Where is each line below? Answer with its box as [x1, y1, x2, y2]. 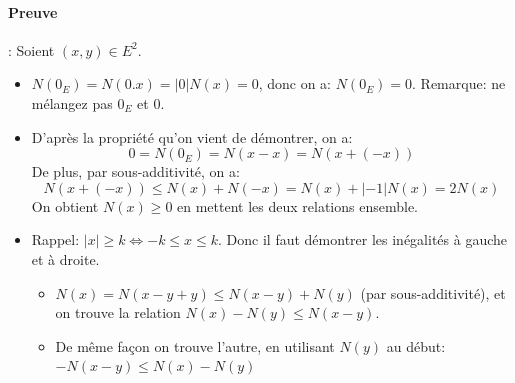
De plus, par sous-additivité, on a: [31, 161, 240, 182]
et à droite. [31, 248, 100, 269]
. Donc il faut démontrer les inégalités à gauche [218, 229, 508, 250]
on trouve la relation [55, 302, 181, 323]
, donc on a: [258, 73, 331, 94]
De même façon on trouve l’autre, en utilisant [55, 335, 335, 356]
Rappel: [31, 229, 80, 250]
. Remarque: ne [412, 73, 506, 94]
